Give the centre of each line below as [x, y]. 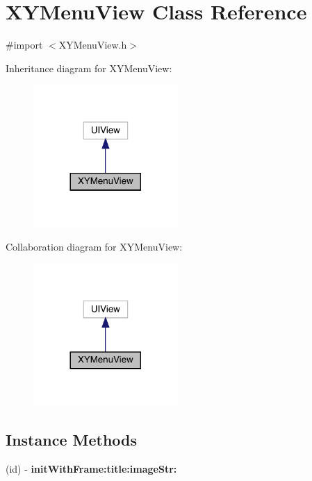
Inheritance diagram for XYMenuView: [89, 68]
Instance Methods [71, 440]
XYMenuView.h [93, 45]
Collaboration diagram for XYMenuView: [94, 247]
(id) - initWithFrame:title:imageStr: [91, 469]
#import [24, 45]
